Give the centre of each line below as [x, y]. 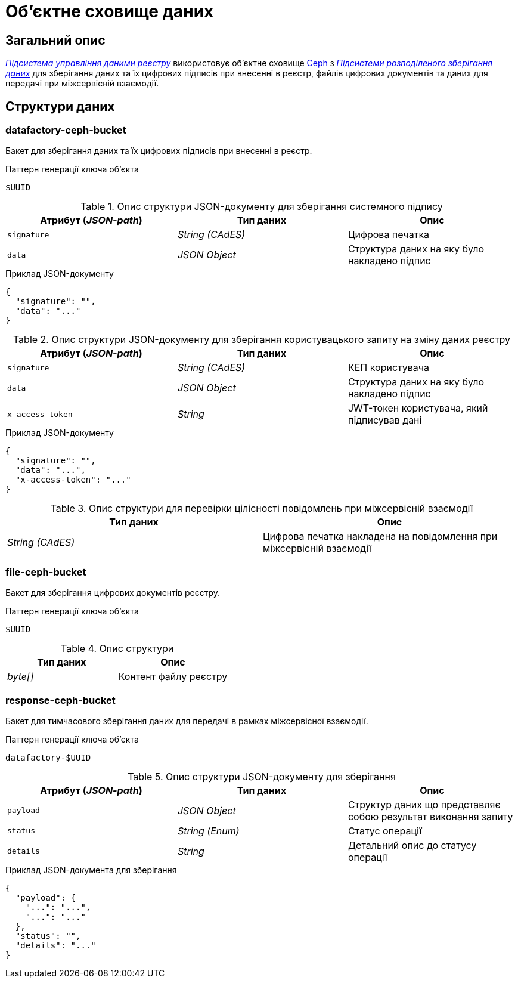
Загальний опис [55, 40]
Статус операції [385, 831]
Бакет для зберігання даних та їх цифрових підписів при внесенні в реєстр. [159, 151]
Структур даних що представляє [424, 804]
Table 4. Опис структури [117, 649]
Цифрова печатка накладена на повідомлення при [380, 537]
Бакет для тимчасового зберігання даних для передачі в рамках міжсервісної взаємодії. [187, 721]
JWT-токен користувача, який [418, 408]
